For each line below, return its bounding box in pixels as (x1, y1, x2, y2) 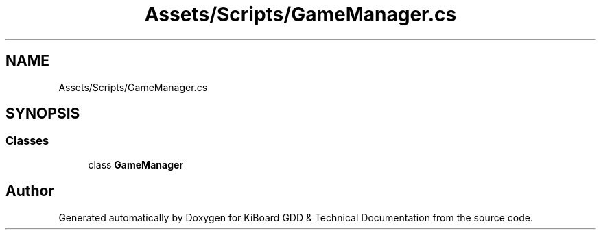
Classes (5, 134, 49, 148)
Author (5, 182, 54, 200)
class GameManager (88, 158, 184, 171)
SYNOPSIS (5, 105, 80, 123)
